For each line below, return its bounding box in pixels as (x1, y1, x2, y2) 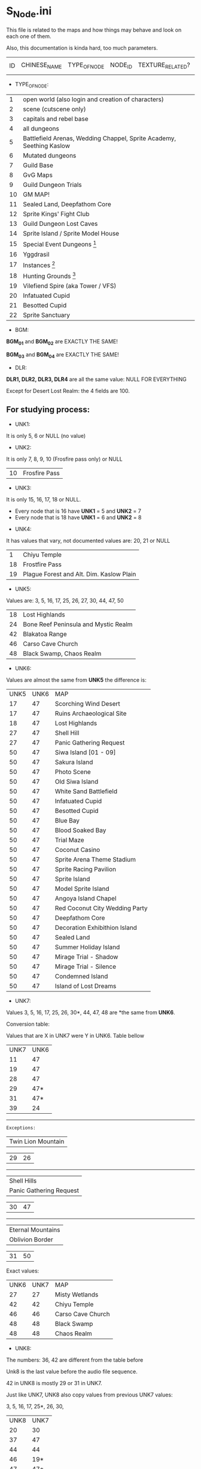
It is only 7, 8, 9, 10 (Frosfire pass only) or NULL (6, 455, 123, 463)
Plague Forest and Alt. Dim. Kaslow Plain (23, 570, 136, 578)
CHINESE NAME (20, 61, 62, 70)
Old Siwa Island (54, 777, 99, 785)
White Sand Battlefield (54, 787, 118, 795)
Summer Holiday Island (54, 942, 120, 951)
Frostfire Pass (23, 560, 62, 569)
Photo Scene (54, 767, 91, 776)
